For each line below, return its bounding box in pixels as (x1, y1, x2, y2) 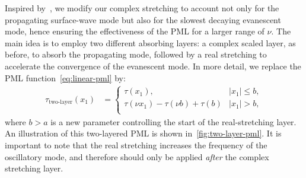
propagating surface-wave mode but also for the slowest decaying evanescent (5, 13, 281, 26)
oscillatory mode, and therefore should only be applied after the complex (5, 150, 269, 163)
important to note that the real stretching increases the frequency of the (5, 138, 267, 151)
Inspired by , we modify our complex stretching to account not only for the (5, 2, 279, 14)
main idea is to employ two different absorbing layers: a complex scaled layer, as (5, 36, 296, 49)
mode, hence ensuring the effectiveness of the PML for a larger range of (5, 25, 264, 37)
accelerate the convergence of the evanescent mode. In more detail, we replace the (5, 59, 301, 72)
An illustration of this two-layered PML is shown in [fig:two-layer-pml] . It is (5, 127, 282, 139)
